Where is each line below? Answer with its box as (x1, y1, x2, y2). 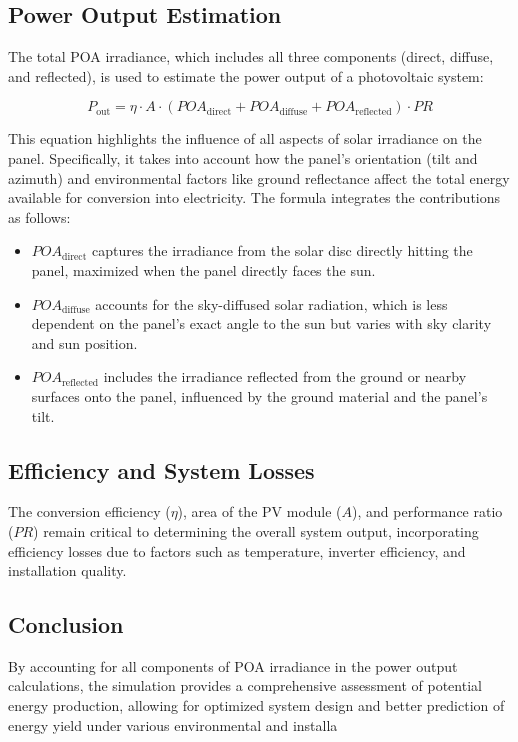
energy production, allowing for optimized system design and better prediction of (8, 695, 505, 716)
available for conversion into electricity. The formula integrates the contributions (8, 187, 501, 208)
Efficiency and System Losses (8, 454, 315, 485)
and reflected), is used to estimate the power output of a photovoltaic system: (8, 65, 484, 86)
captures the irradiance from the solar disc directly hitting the (91, 240, 473, 261)
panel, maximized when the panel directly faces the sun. (31, 259, 376, 280)
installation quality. (8, 560, 127, 581)
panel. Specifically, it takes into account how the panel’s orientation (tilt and (8, 147, 478, 168)
